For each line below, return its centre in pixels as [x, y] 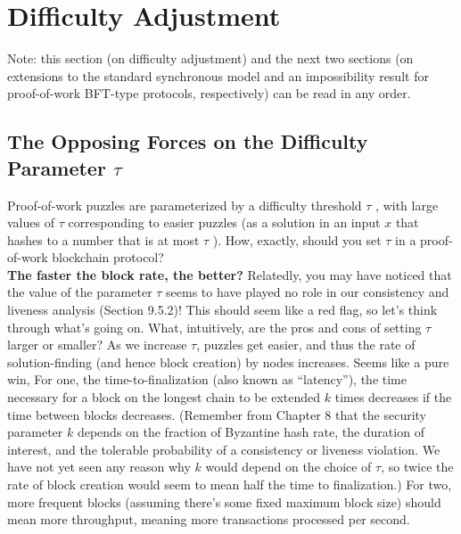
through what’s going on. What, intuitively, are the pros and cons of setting [214, 327]
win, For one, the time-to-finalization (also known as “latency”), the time [207, 379]
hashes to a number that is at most [103, 239]
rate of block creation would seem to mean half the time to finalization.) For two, [230, 484]
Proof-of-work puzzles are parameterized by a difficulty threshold [185, 205]
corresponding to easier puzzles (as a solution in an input [224, 222]
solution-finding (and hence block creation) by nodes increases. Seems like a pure [228, 361]
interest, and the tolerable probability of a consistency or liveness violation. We [224, 449]
